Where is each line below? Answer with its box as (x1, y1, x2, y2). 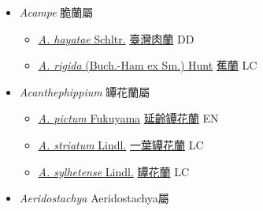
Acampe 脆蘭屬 (19, 4, 94, 20)
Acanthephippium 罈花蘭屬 (19, 83, 150, 100)
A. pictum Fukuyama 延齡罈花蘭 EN (38, 110, 219, 126)
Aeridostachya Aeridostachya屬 (19, 190, 169, 206)
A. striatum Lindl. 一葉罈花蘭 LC (38, 136, 204, 153)
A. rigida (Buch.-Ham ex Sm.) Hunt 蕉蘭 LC (38, 57, 257, 73)
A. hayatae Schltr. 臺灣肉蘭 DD (38, 30, 194, 47)
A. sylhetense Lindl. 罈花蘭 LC (38, 163, 189, 179)
